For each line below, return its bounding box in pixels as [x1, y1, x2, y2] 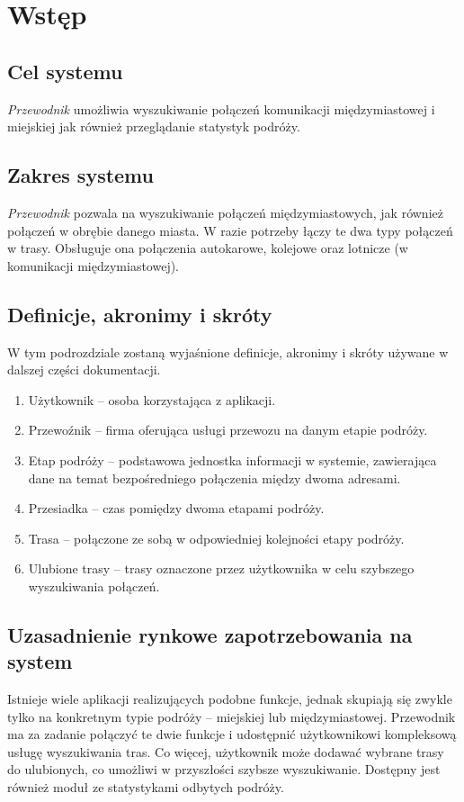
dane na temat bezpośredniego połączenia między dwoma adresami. [28, 468, 401, 487]
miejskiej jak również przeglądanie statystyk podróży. [7, 117, 300, 136]
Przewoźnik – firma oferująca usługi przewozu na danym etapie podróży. [28, 420, 428, 439]
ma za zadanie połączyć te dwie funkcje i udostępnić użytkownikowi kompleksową [7, 725, 457, 743]
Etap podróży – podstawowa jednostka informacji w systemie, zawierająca [28, 450, 437, 469]
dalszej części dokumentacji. [7, 360, 161, 379]
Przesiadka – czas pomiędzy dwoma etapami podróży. [28, 499, 325, 518]
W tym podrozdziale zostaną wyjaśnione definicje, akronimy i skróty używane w [7, 342, 449, 361]
